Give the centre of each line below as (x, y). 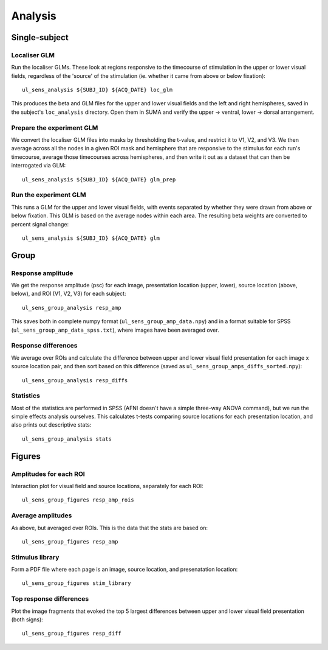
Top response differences (50, 599)
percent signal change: (40, 224)
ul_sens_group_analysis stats (67, 439)
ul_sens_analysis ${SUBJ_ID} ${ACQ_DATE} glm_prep (99, 179)
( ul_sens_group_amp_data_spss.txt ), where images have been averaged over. (115, 330)
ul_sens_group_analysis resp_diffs (75, 380)
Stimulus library (35, 557)
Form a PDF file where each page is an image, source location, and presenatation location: (125, 570)
